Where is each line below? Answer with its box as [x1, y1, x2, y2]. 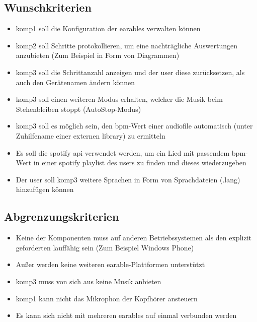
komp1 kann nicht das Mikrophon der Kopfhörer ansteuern [16, 293, 198, 303]
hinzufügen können [16, 184, 74, 195]
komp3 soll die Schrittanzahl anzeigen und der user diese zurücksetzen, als [16, 67, 245, 77]
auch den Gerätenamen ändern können [16, 77, 135, 87]
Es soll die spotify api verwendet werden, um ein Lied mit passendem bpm [16, 147, 246, 158]
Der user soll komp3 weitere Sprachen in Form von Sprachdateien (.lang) [16, 174, 240, 184]
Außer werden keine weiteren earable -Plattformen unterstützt [16, 259, 205, 270]
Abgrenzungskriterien [4, 209, 119, 224]
